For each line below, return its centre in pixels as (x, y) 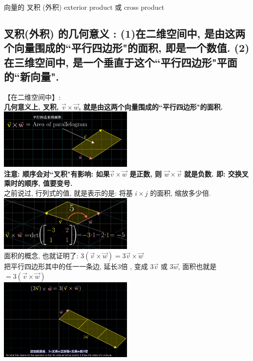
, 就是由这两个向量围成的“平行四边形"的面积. (151, 106)
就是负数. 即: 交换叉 (216, 173)
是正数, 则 (146, 173)
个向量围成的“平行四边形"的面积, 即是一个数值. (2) (127, 48)
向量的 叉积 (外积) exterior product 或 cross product (84, 7)
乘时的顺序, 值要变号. (38, 183)
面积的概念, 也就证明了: (41, 256)
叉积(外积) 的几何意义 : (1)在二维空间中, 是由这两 (125, 33)
